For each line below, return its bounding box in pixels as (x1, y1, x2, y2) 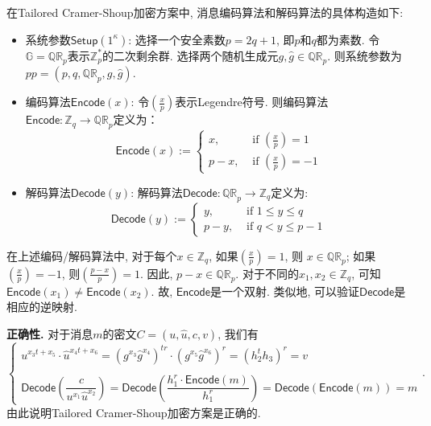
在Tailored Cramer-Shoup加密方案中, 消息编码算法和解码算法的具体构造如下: (6, 4, 404, 20)
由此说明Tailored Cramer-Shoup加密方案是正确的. (6, 403, 261, 420)
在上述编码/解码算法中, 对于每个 (6, 247, 177, 264)
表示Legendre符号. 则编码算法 (175, 93, 329, 110)
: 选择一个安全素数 (128, 31, 226, 47)
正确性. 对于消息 (6, 325, 93, 342)
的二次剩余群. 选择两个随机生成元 (102, 47, 279, 63)
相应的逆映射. (6, 298, 77, 315)
